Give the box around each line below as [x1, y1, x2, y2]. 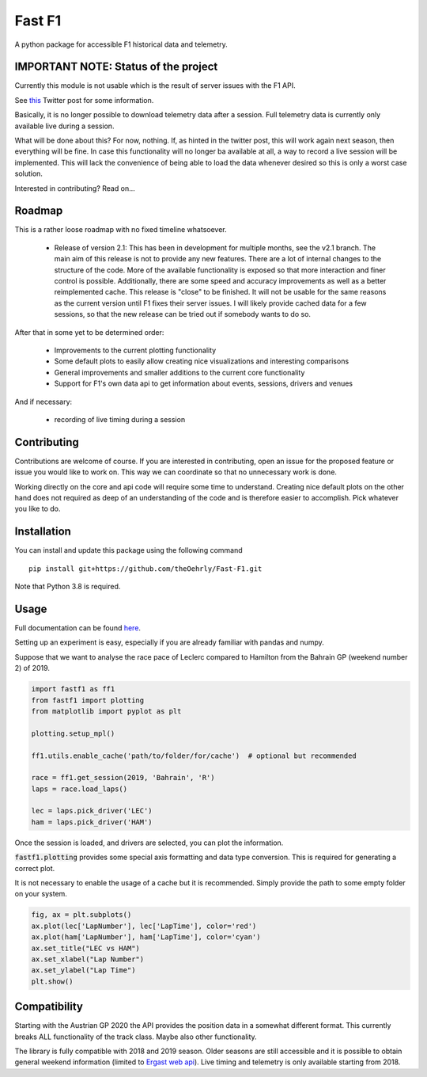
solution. [14, 169, 43, 178]
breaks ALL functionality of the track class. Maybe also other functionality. [14, 1032, 257, 1041]
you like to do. [14, 504, 61, 514]
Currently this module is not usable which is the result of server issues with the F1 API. [14, 81, 296, 90]
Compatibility [14, 1000, 83, 1014]
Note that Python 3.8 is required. [14, 582, 121, 592]
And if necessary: [14, 397, 73, 406]
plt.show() [31, 976, 74, 986]
